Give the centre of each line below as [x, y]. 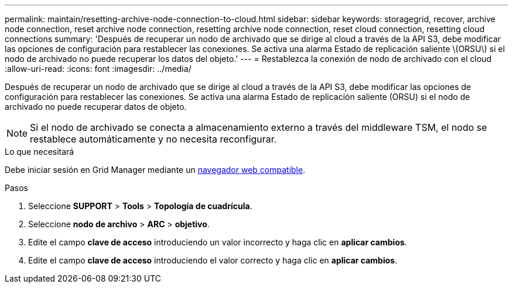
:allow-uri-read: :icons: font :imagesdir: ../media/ [98, 69]
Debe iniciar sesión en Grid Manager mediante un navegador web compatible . [155, 170]
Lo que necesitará [40, 152]
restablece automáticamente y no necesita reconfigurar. [153, 139]
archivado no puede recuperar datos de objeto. [96, 107]
